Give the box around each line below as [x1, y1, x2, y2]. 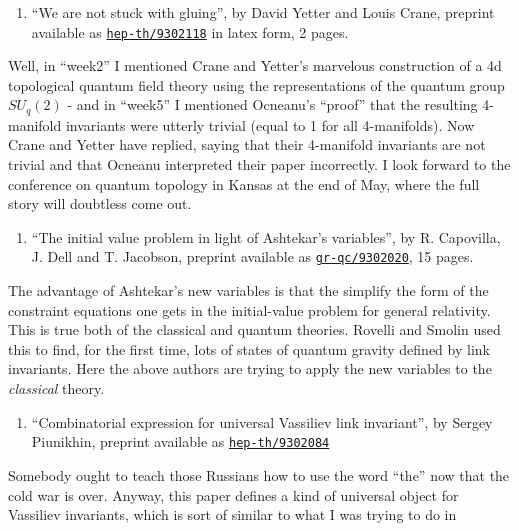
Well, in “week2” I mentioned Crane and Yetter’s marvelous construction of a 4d [8, 55, 502, 76]
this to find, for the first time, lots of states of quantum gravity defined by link [8, 338, 490, 359]
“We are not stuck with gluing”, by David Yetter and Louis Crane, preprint [31, 2, 495, 22]
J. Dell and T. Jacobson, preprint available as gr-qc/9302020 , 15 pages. [31, 246, 474, 267]
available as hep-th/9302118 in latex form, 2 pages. [31, 21, 349, 42]
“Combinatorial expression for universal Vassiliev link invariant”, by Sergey [31, 411, 493, 432]
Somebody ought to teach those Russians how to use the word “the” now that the [8, 464, 510, 485]
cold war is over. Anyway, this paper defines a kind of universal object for [8, 484, 459, 505]
